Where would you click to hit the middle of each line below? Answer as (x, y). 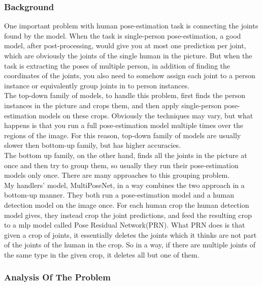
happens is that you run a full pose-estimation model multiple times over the (124, 125)
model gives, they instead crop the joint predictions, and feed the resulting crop (128, 215)
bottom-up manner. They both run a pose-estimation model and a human (119, 195)
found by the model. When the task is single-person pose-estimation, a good (123, 35)
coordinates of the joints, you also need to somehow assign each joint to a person (130, 75)
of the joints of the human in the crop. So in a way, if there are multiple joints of (130, 245)
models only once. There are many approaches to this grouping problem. (117, 175)
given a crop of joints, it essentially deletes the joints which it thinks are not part (130, 234)
